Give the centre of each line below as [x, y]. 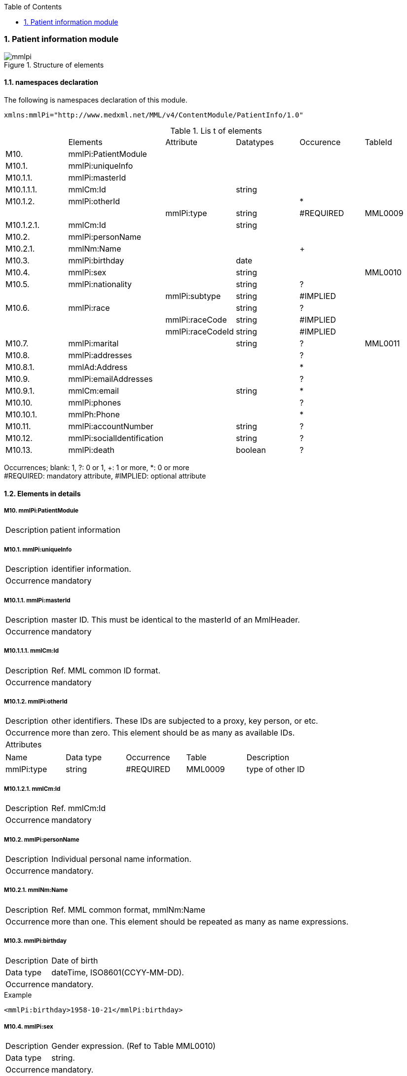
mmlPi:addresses [100, 355]
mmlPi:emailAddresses [111, 379]
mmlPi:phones [95, 402]
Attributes [24, 745]
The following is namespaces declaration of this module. [96, 100]
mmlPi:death [92, 450]
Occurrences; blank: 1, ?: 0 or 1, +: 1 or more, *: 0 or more [97, 467]
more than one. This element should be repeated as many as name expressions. [200, 921]
